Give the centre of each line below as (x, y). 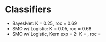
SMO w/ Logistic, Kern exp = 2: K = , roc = (57, 34)
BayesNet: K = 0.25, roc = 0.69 (45, 23)
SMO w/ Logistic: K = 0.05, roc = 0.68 (52, 28)
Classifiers (28, 9)
